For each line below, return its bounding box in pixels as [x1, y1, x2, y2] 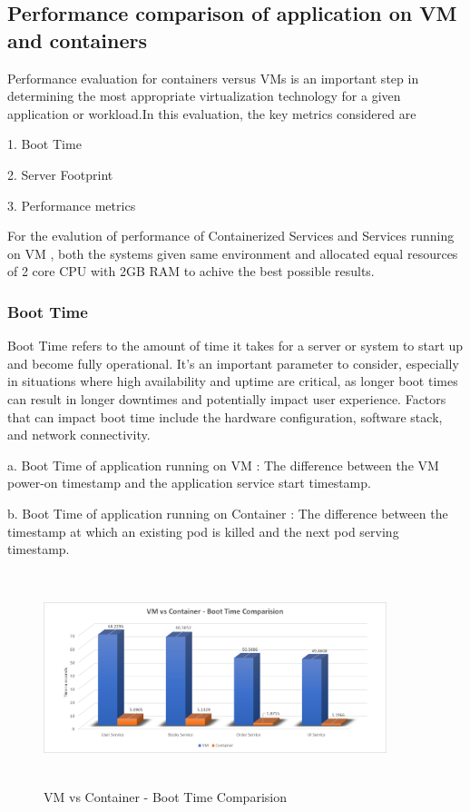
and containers [7, 25, 147, 54]
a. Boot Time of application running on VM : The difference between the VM [7, 455, 439, 474]
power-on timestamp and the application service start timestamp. [7, 473, 371, 492]
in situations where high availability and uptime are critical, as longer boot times [7, 371, 458, 391]
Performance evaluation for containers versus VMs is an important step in [7, 68, 419, 87]
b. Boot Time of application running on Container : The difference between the [7, 503, 448, 522]
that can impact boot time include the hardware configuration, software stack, [7, 407, 443, 426]
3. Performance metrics [7, 195, 136, 214]
